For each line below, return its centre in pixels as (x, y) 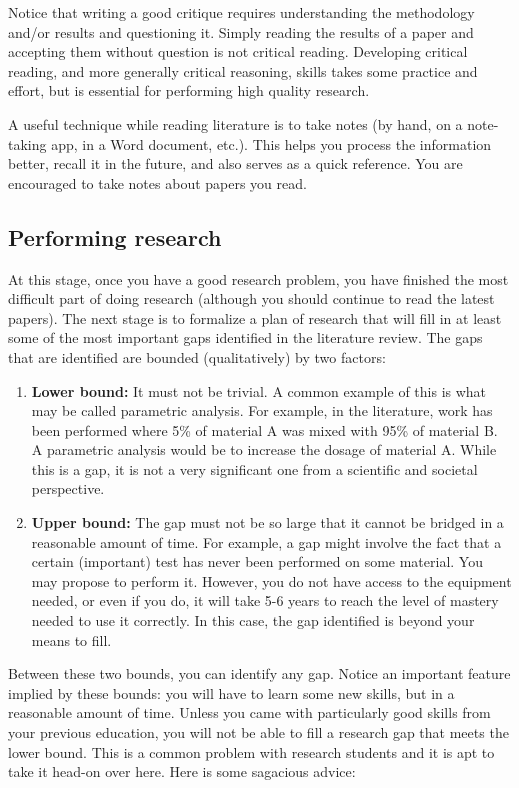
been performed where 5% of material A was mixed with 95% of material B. (264, 429)
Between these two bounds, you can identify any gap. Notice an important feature (259, 673)
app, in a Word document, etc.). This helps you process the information (271, 143)
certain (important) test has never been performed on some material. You (257, 561)
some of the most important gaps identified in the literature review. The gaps (245, 337)
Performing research (115, 236)
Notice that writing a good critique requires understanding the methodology (241, 12)
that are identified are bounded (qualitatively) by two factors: (197, 356)
